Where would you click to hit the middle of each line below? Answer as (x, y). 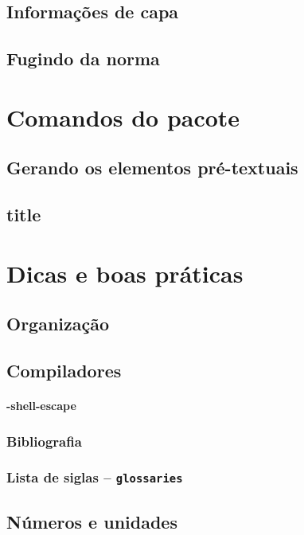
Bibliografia (44, 441)
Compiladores (64, 371)
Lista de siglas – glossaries (95, 477)
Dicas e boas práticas (125, 273)
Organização (58, 324)
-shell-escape (41, 406)
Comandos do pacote (123, 117)
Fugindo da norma (83, 59)
